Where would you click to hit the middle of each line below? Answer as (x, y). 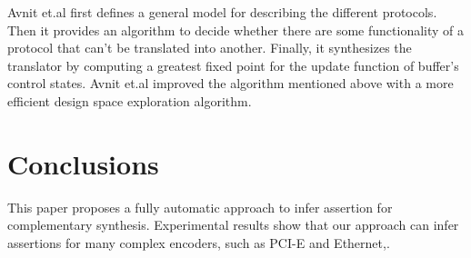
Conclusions (83, 163)
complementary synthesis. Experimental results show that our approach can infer (233, 225)
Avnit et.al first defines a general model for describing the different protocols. (222, 12)
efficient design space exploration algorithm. (130, 100)
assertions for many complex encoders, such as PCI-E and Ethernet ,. (199, 242)
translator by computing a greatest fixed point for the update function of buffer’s (233, 65)
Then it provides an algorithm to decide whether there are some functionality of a (236, 30)
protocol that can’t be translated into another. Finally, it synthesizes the (210, 48)
